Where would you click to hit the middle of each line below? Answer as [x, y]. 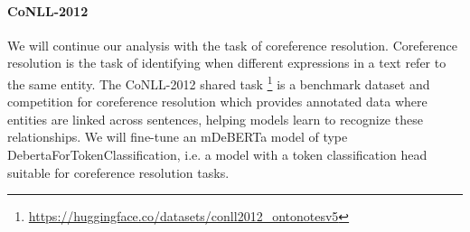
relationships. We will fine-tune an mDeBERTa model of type [178, 137]
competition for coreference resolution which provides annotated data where [217, 102]
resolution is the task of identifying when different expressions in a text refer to [227, 63]
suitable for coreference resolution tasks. [118, 172]
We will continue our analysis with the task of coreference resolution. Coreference [232, 45]
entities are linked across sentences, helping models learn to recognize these [215, 119]
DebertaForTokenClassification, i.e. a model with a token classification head [217, 155]
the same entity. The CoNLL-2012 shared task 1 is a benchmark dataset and [219, 82]
